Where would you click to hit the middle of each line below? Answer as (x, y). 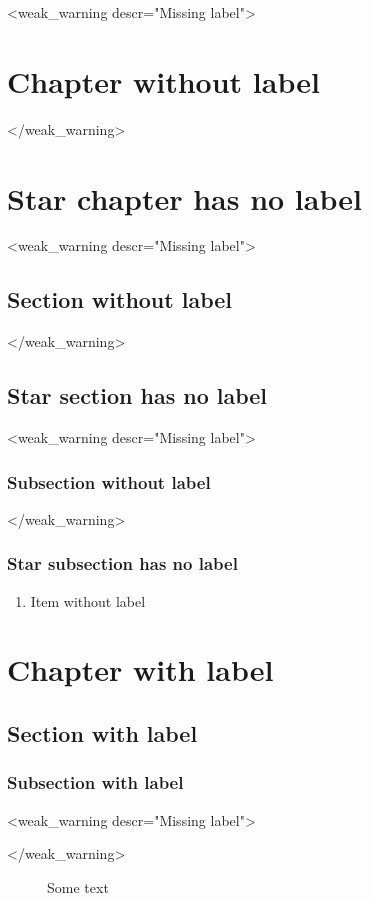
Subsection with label (95, 782)
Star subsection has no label (122, 563)
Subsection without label (109, 481)
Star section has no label (137, 395)
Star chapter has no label (184, 197)
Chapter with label (140, 669)
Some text (78, 886)
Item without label (88, 600)
